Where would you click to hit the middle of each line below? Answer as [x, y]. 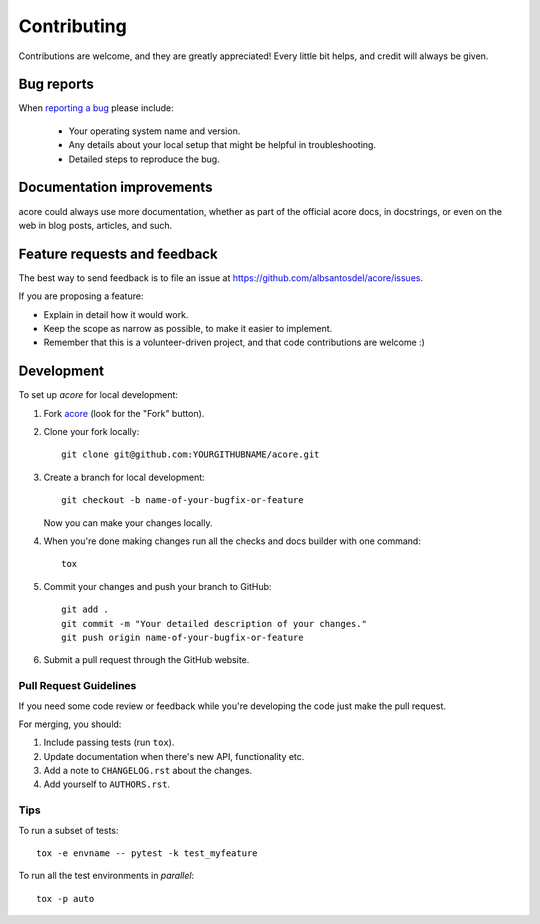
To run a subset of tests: [68, 830]
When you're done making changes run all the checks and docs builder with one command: [232, 541]
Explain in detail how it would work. [116, 314]
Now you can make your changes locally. [128, 522]
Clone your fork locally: [91, 432]
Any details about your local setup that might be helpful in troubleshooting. [222, 145]
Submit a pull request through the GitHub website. [146, 660]
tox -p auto [65, 898]
